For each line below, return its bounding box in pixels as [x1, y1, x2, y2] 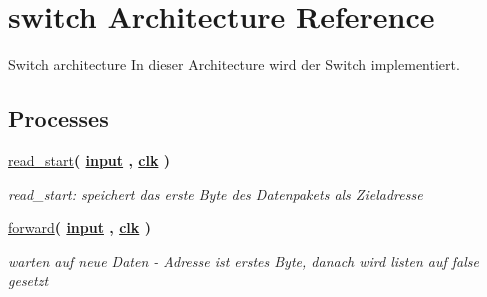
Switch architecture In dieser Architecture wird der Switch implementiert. [8, 54, 460, 75]
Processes [8, 103, 109, 134]
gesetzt [8, 270, 49, 291]
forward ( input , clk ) [8, 217, 151, 238]
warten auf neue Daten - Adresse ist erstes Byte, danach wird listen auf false [8, 250, 479, 271]
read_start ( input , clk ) [8, 149, 171, 170]
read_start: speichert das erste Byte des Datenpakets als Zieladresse [8, 183, 423, 204]
